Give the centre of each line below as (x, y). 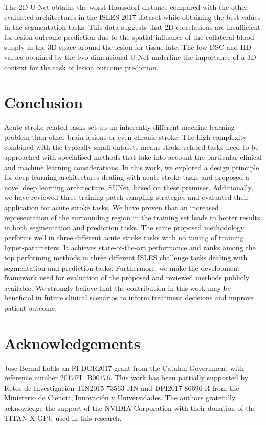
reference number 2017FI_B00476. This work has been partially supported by (126, 378)
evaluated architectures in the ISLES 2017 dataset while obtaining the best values (132, 17)
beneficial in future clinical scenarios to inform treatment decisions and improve (129, 298)
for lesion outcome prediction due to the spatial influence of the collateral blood (129, 37)
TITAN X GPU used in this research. (63, 418)
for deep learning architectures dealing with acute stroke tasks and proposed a (127, 177)
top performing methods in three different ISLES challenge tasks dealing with (126, 257)
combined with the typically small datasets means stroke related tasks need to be (131, 147)
